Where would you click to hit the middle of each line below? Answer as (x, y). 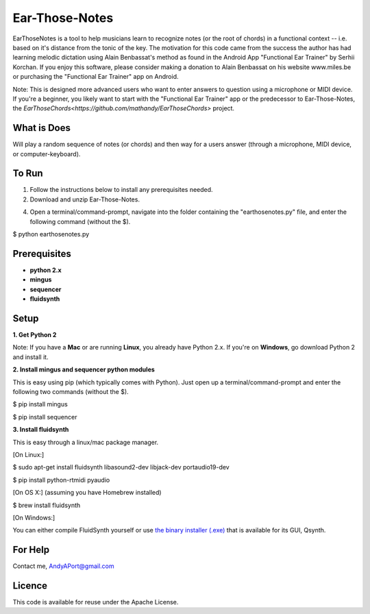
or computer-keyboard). (47, 153)
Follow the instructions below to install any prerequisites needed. (121, 190)
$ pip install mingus (40, 404)
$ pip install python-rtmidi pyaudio (61, 480)
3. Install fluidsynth (41, 430)
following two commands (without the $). (71, 391)
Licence (30, 586)
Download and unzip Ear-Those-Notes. (85, 199)
